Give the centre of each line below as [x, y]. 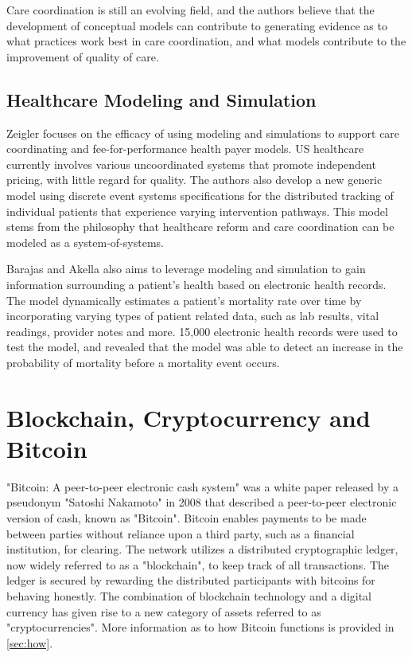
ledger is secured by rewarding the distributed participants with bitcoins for [191, 580]
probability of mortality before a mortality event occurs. [143, 362]
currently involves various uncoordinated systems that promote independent [191, 164]
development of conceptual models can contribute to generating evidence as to [197, 25]
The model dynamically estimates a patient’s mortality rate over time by [184, 300]
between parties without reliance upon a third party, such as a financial [181, 533]
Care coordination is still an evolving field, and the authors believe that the [190, 10]
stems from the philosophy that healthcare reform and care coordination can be [200, 227]
